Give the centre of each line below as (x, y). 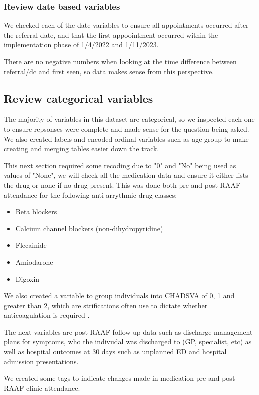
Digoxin (28, 279)
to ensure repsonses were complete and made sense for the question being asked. (127, 129)
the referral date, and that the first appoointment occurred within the (111, 35)
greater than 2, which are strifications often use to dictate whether (106, 305)
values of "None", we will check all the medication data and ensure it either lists (126, 175)
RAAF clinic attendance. (42, 388)
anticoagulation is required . (47, 315)
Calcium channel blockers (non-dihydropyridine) (89, 228)
